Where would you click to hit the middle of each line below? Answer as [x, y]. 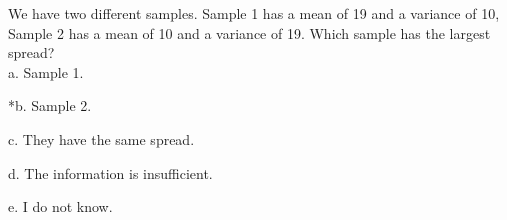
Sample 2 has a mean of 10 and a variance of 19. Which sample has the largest [249, 32]
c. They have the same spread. [101, 138]
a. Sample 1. [46, 71]
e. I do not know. [60, 206]
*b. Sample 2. [50, 105]
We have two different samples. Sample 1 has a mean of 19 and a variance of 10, [254, 13]
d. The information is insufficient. [110, 172]
